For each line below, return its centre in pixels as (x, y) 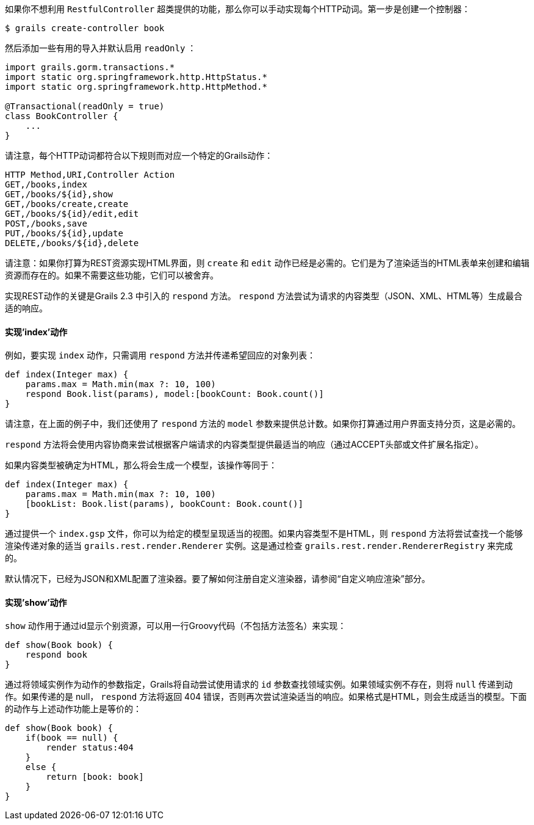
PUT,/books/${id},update (64, 233)
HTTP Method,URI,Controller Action (90, 175)
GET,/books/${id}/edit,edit (72, 214)
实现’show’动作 (36, 602)
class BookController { (62, 116)
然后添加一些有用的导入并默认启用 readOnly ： (101, 48)
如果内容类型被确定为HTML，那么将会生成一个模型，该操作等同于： (141, 465)
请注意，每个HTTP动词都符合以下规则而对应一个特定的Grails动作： (139, 155)
